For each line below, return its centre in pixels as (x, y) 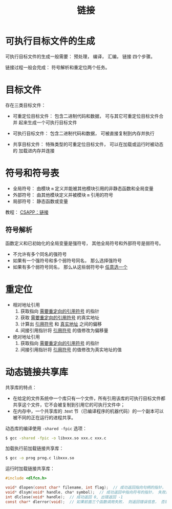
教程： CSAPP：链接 (27, 212)
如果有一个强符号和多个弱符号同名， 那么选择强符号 (67, 260)
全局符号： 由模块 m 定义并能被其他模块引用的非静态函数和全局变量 (83, 188)
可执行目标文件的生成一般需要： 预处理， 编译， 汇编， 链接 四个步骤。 (80, 56)
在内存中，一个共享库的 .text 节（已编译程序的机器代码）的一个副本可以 (88, 411)
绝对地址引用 (26, 337)
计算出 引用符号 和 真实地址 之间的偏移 (61, 324)
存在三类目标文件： (26, 105)
